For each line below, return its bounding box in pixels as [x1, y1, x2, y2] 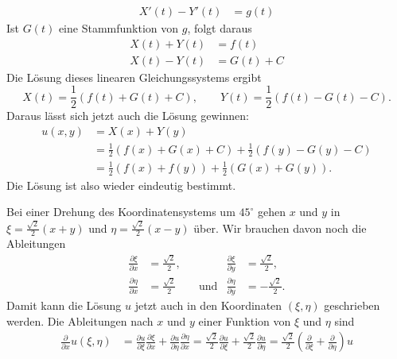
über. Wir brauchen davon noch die [193, 219, 367, 236]
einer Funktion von [198, 312, 291, 329]
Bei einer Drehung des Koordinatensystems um [6, 203, 235, 220]
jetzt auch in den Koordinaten [134, 297, 282, 314]
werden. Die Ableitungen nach [6, 312, 154, 329]
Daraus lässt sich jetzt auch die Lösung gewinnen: [6, 107, 249, 124]
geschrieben [324, 297, 380, 314]
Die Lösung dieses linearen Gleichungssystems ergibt [6, 68, 262, 85]
